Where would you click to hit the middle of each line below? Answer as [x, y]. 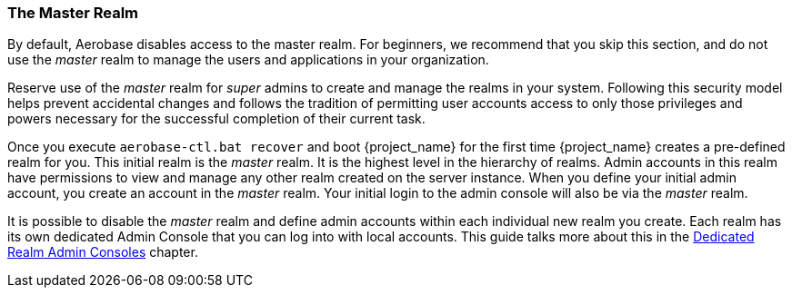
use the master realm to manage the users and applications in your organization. [248, 60]
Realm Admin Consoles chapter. [103, 252]
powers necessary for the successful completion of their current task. [216, 119]
